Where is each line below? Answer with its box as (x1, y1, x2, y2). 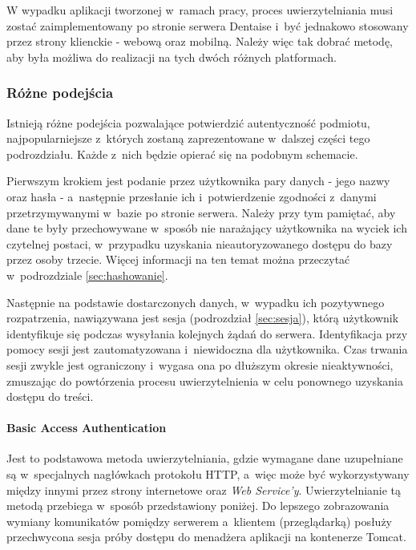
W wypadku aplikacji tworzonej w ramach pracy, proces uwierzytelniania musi (6, 2, 394, 18)
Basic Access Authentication (6, 419, 167, 436)
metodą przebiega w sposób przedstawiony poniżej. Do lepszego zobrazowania (6, 497, 390, 514)
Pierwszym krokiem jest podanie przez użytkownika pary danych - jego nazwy (6, 172, 390, 189)
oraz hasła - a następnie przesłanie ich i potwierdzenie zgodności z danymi (6, 188, 377, 204)
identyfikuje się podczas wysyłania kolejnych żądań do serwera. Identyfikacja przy (6, 325, 408, 342)
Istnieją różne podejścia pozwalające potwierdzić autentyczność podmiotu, (6, 114, 370, 131)
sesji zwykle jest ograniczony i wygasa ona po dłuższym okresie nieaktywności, (6, 356, 394, 373)
